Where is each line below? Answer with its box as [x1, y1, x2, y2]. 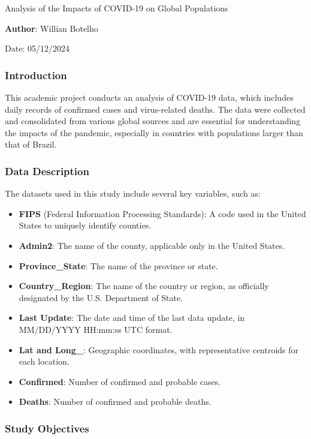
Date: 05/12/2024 [5, 42, 70, 55]
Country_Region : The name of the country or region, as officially [19, 279, 269, 292]
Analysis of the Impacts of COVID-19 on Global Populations [5, 2, 228, 14]
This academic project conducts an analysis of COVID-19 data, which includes [5, 91, 294, 103]
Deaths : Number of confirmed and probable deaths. [19, 395, 212, 408]
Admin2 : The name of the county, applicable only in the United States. [19, 239, 285, 251]
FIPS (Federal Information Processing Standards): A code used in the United [19, 207, 306, 220]
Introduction [5, 67, 67, 82]
